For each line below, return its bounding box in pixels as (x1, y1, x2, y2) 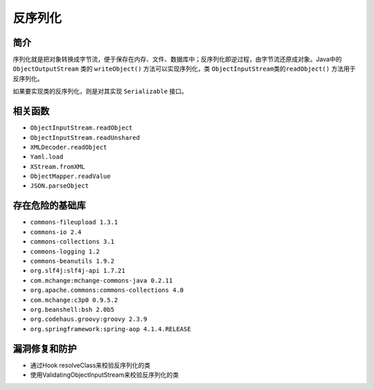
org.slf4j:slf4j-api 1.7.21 (30, 267, 126, 275)
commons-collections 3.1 (30, 238, 114, 246)
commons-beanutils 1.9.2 (30, 257, 114, 265)
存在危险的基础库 (12, 200, 86, 211)
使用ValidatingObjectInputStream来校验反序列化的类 (30, 371, 179, 379)
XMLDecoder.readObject (30, 143, 107, 151)
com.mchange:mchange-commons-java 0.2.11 (30, 276, 173, 284)
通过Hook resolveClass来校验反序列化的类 (30, 361, 151, 369)
